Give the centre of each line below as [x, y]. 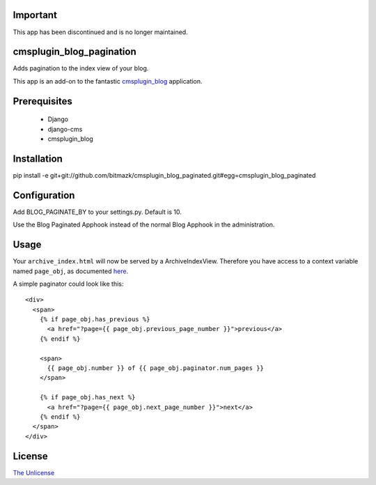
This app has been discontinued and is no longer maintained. [100, 32]
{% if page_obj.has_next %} [87, 398]
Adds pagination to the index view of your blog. [81, 68]
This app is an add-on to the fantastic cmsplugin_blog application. [108, 81]
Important [35, 15]
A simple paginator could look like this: [68, 284]
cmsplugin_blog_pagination [75, 52]
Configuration [44, 195]
